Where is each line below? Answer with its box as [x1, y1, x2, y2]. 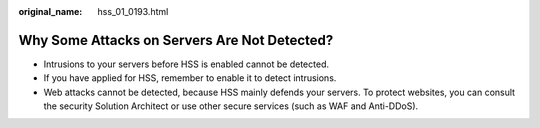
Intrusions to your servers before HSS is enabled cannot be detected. [43, 58, 330, 70]
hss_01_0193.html [97, 6, 169, 17]
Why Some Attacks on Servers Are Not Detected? [18, 31, 334, 49]
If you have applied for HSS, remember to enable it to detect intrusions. [43, 72, 337, 84]
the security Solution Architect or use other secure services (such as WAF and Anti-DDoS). [43, 100, 419, 112]
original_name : [18, 6, 83, 17]
